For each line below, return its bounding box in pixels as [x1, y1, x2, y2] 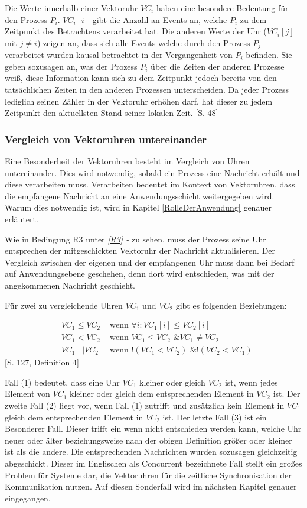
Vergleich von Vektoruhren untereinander [5, 131, 207, 146]
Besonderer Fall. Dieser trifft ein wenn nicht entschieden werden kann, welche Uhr [5, 422, 302, 435]
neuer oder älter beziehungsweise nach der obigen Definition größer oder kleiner [5, 433, 292, 446]
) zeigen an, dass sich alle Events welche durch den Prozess [37, 36, 250, 48]
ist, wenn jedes [224, 376, 278, 388]
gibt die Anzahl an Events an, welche [92, 13, 227, 25]
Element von [5, 387, 50, 400]
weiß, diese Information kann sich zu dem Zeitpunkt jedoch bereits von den [5, 72, 277, 84]
